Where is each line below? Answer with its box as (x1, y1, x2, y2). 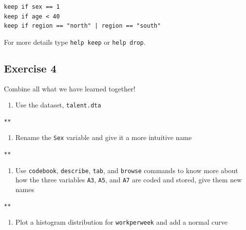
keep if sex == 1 (4, 3, 60, 10)
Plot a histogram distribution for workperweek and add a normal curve (15, 217, 227, 227)
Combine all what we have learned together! (4, 83, 135, 93)
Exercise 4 (4, 60, 57, 75)
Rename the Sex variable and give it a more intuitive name (15, 132, 192, 142)
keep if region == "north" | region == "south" (4, 22, 161, 30)
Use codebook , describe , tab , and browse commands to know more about (15, 165, 238, 175)
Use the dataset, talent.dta (15, 100, 101, 110)
